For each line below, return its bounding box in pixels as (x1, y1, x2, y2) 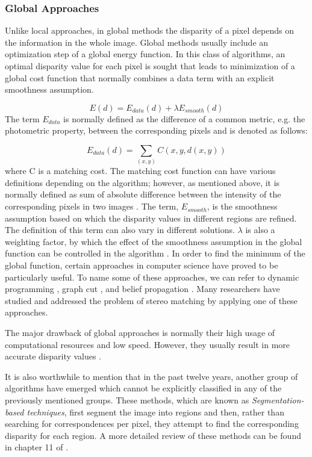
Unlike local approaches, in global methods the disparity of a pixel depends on (5, 24, 294, 37)
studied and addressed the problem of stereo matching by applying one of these (5, 294, 298, 306)
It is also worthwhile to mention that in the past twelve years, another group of (5, 370, 298, 382)
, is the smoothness (207, 200, 278, 213)
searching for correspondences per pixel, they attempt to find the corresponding (5, 417, 299, 430)
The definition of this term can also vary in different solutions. (5, 223, 235, 236)
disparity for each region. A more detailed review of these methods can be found (5, 429, 301, 441)
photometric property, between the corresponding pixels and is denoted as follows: (5, 124, 308, 137)
